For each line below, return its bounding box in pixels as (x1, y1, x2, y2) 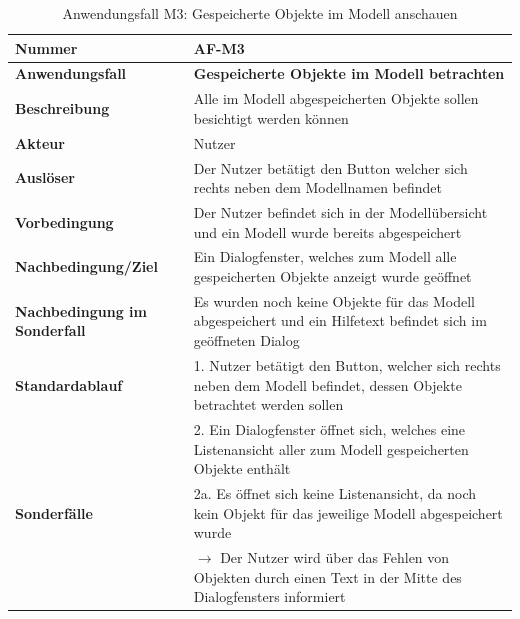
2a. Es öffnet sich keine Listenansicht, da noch (193, 482, 476, 503)
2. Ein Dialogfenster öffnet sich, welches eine (193, 418, 466, 439)
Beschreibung (15, 98, 110, 119)
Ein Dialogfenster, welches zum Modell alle (193, 246, 457, 267)
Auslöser (15, 167, 75, 188)
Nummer (15, 37, 78, 58)
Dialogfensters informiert (193, 586, 346, 607)
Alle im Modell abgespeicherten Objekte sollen (193, 88, 479, 109)
